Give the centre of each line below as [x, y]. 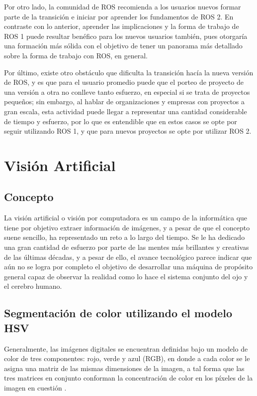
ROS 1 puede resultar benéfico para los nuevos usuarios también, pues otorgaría [126, 36]
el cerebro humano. [33, 286]
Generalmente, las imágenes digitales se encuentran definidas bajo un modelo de [126, 348]
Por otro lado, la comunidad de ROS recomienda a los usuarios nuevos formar [123, 6]
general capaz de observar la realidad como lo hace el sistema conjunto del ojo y [126, 276]
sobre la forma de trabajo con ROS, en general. [76, 55]
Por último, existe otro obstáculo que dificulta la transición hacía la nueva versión [129, 72]
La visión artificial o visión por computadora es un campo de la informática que [126, 218]
